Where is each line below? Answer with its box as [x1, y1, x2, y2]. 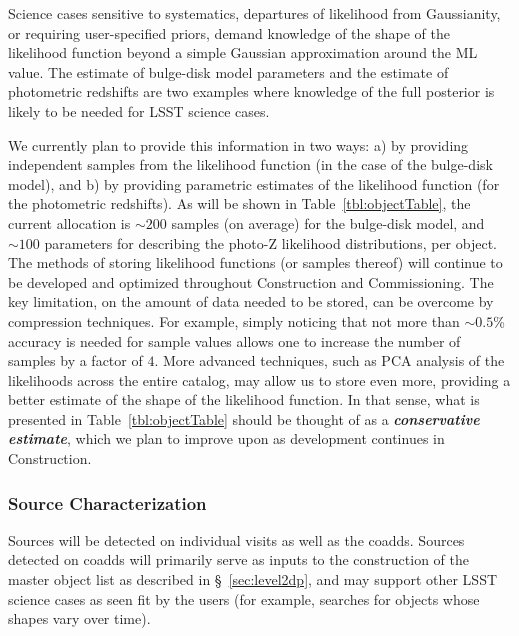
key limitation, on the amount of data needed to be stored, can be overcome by [8, 291, 494, 312]
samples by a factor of [8, 350, 143, 371]
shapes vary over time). [8, 608, 151, 629]
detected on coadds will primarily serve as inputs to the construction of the [8, 549, 469, 570]
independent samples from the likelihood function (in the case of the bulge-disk [8, 154, 493, 175]
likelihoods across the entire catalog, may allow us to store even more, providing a [8, 369, 511, 390]
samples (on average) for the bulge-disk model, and [171, 212, 485, 233]
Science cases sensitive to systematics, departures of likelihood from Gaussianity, [8, 3, 501, 23]
